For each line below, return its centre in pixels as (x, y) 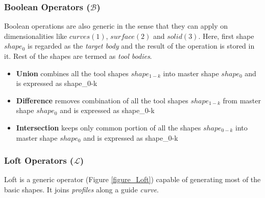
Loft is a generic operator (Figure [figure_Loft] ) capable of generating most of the (132, 179)
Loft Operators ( (39, 160)
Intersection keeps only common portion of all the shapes (109, 127)
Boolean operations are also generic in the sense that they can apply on (116, 26)
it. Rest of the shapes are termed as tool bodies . (78, 56)
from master (242, 100)
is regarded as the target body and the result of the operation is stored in (141, 46)
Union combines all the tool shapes (72, 73)
